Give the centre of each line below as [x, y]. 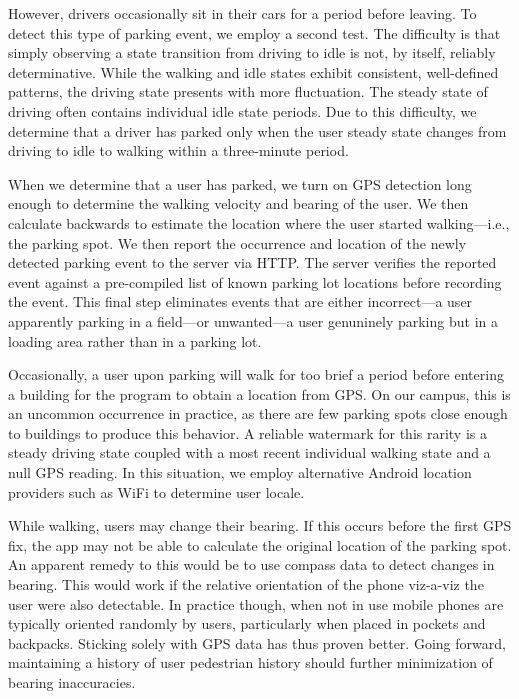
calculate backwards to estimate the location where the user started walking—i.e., [259, 222]
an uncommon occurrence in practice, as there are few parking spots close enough [258, 413]
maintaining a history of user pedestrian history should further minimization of [250, 662]
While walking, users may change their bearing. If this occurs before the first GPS [260, 525]
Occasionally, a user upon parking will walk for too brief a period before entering [256, 374]
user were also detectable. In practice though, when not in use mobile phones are [256, 603]
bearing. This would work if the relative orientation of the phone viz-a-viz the [246, 584]
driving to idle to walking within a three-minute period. [178, 150]
